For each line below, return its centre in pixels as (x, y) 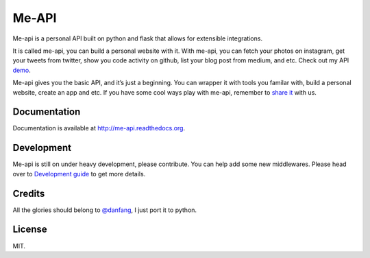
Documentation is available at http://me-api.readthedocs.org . (99, 128)
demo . (22, 70)
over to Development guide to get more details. (79, 174)
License (30, 230)
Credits (29, 193)
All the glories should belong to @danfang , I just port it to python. (105, 210)
